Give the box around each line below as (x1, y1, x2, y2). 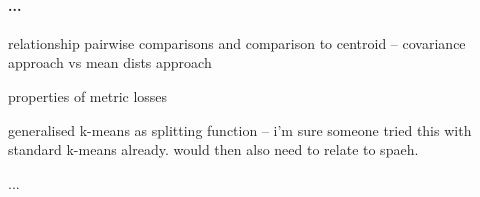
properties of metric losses (8, 85, 168, 106)
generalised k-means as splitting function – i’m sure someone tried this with (8, 119, 472, 140)
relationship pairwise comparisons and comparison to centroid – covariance (8, 32, 466, 53)
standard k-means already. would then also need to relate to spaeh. (8, 139, 419, 160)
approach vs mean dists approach (8, 52, 212, 73)
